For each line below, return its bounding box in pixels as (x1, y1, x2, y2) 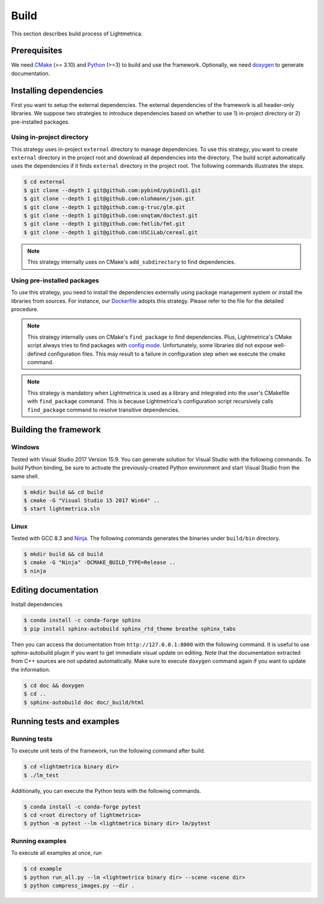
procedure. (11, 306, 39, 313)
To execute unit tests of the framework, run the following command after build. (11, 747, 205, 754)
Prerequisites (11, 46, 62, 56)
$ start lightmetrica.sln (23, 505, 100, 512)
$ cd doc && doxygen (23, 682, 84, 689)
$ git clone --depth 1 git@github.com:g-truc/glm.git (23, 204, 185, 210)
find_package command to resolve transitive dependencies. (27, 406, 180, 413)
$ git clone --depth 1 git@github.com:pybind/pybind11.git (23, 187, 201, 193)
